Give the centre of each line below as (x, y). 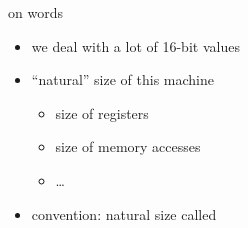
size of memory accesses (128, 146)
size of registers (102, 112)
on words (35, 12)
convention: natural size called (124, 213)
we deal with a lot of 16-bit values (135, 45)
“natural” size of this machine (122, 79)
